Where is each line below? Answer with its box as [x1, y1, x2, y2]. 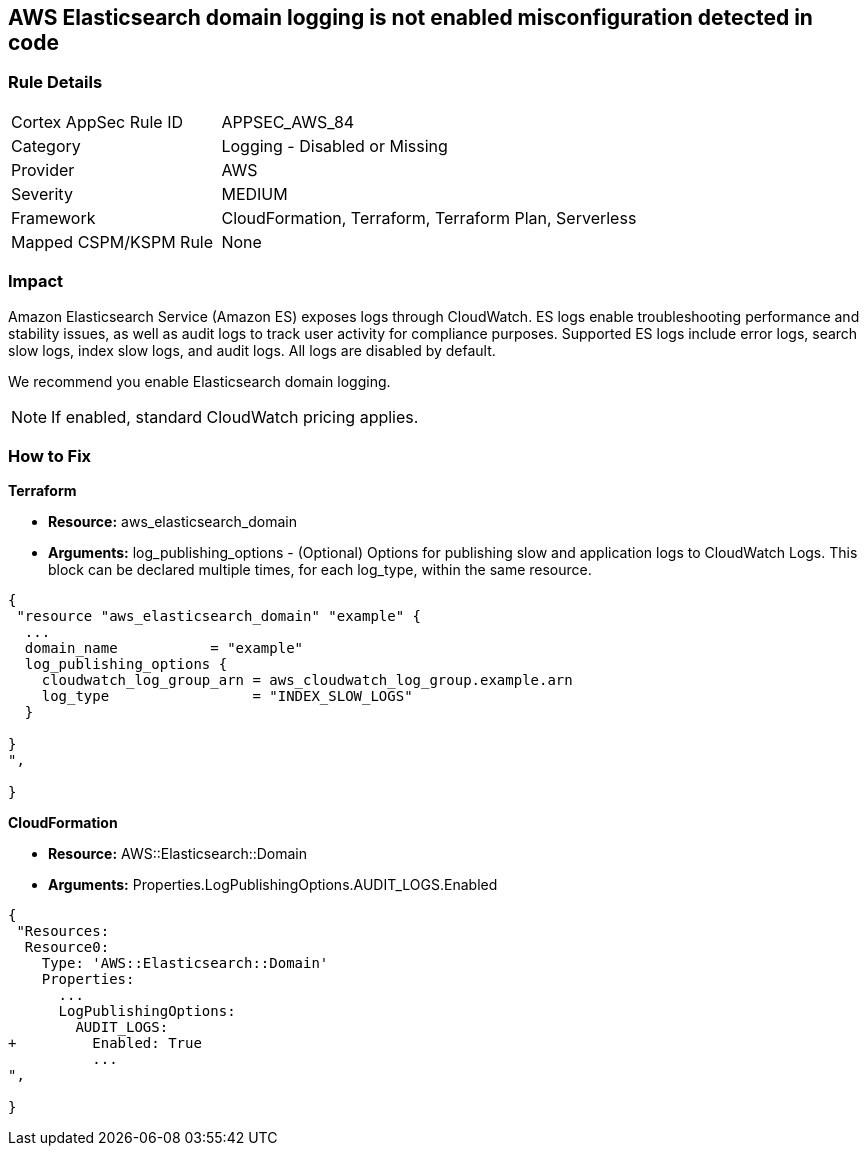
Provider [11, 159, 75, 180]
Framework [11, 207, 96, 228]
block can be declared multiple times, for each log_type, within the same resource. [48, 561, 592, 579]
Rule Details [8, 72, 103, 93]
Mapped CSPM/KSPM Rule [11, 231, 214, 252]
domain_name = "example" [24, 640, 304, 657]
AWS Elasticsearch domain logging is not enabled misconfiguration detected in [8, 5, 813, 30]
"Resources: [16, 923, 110, 940]
